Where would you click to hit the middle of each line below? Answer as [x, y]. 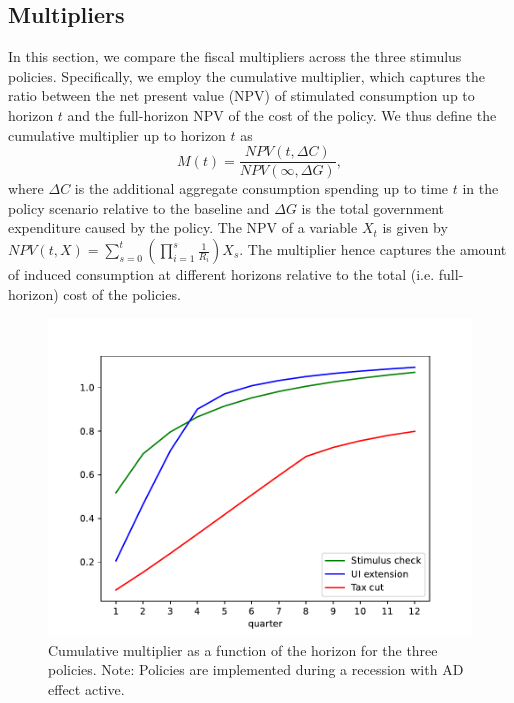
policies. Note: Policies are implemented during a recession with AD [256, 669]
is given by [415, 227]
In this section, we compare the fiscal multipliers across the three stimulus [235, 56]
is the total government [373, 207]
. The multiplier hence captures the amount [373, 249]
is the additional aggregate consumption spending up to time [261, 188]
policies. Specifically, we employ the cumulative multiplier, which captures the [247, 75]
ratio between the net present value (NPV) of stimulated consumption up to [241, 95]
